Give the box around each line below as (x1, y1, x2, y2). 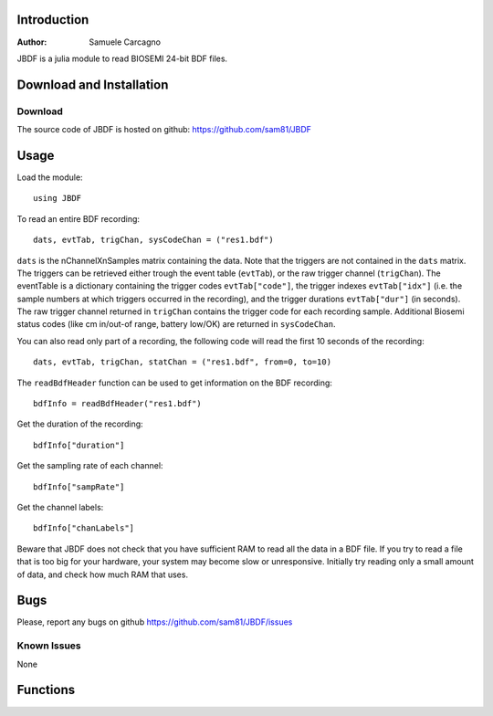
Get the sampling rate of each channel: (16, 460, 163, 471)
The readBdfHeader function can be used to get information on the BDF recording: (16, 377, 333, 388)
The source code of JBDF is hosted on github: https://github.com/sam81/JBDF (16, 124, 312, 135)
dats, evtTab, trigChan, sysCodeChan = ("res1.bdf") (33, 235, 274, 246)
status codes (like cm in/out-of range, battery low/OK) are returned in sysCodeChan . (16, 319, 336, 330)
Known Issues (16, 639, 81, 652)
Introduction (16, 12, 89, 27)
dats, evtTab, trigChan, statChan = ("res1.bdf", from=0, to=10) (33, 357, 332, 367)
